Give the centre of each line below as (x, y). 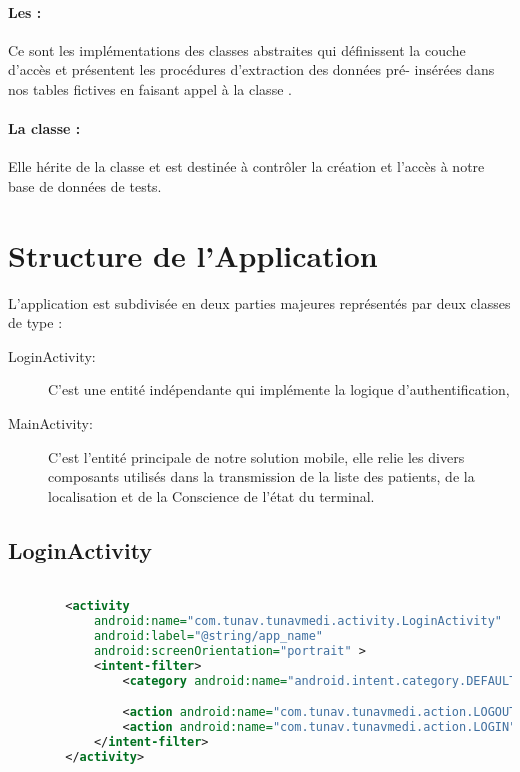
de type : (35, 322)
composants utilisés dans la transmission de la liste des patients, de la (261, 476)
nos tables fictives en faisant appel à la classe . (150, 88)
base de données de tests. (85, 185)
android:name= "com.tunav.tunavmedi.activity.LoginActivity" (297, 621)
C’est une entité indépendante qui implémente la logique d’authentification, (279, 389)
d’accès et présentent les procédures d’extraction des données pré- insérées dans (251, 69)
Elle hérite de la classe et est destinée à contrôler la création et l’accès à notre (246, 166)
